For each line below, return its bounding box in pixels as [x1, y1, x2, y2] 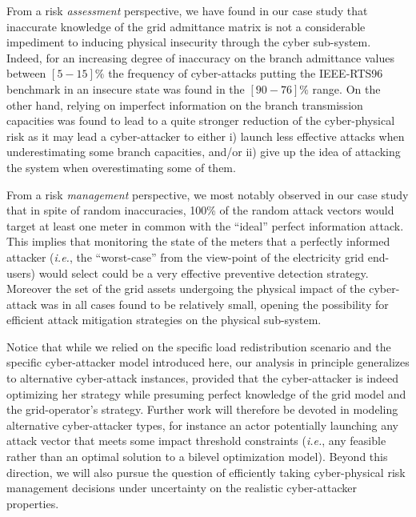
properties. [6, 495, 59, 511]
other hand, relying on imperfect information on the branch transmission [6, 96, 363, 113]
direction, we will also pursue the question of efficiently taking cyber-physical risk [6, 463, 406, 480]
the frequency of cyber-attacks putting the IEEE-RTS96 [108, 65, 383, 82]
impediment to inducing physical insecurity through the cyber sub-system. [6, 34, 371, 50]
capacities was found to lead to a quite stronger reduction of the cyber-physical [6, 112, 395, 129]
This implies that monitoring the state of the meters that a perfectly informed [6, 233, 390, 250]
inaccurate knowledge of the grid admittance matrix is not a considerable [6, 18, 366, 34]
